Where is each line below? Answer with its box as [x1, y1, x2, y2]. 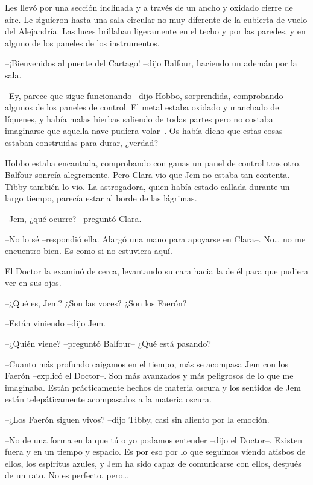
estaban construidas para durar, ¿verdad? [5, 136, 159, 148]
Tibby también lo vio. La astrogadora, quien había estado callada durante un [5, 180, 290, 192]
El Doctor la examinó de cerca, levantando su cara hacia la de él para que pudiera [5, 264, 309, 277]
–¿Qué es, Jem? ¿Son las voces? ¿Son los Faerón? [5, 296, 187, 309]
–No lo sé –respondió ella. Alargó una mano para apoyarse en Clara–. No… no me [5, 232, 306, 245]
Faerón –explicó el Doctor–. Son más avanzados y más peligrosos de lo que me [5, 369, 294, 382]
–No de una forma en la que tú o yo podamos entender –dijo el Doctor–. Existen [5, 433, 302, 446]
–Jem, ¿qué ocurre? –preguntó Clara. [5, 212, 142, 224]
